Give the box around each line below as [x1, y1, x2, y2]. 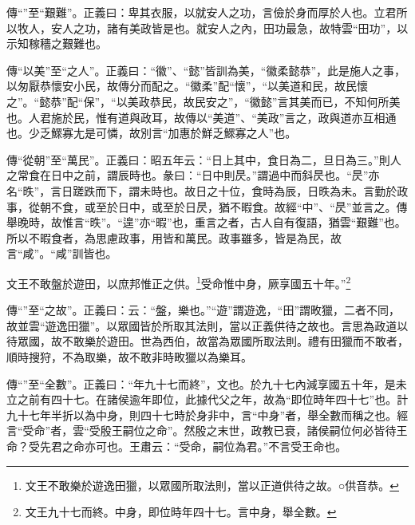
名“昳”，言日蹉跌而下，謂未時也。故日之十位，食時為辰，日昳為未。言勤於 [6, 182, 397, 199]
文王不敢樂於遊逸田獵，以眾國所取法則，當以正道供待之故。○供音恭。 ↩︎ [25, 476, 399, 493]
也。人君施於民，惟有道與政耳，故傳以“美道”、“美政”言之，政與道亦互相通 [6, 109, 397, 125]
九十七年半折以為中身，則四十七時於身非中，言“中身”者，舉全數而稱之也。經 [6, 406, 409, 423]
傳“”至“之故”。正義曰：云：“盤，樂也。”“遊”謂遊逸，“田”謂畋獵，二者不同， [6, 302, 401, 318]
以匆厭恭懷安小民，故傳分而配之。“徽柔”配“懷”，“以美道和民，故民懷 [6, 77, 369, 94]
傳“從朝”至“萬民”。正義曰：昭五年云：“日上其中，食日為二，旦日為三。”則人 [6, 151, 401, 168]
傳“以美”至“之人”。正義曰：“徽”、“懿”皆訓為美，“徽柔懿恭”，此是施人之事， [6, 61, 406, 78]
